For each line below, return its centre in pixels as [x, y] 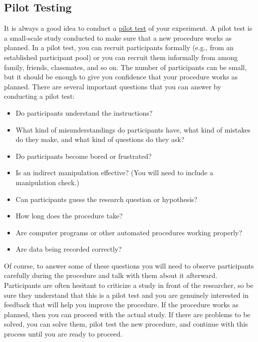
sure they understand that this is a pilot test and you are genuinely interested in [126, 295]
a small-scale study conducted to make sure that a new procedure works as [118, 37]
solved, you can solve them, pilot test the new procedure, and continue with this [126, 324]
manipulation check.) [47, 182]
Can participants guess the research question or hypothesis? [106, 199]
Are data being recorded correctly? [69, 249]
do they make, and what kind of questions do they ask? [100, 139]
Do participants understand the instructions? [84, 112]
